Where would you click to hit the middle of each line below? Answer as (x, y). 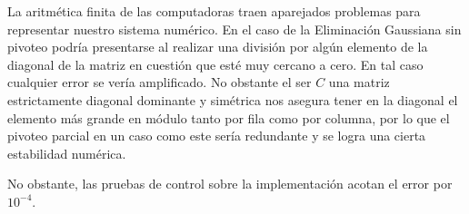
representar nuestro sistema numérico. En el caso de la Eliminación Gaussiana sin (234, 29)
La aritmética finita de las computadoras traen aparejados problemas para (214, 11)
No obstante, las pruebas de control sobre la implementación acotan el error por (230, 184)
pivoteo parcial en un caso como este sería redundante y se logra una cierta (217, 136)
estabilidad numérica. (67, 153)
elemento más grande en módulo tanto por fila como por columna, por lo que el (229, 117)
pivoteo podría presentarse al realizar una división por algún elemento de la (218, 47)
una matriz (359, 82)
